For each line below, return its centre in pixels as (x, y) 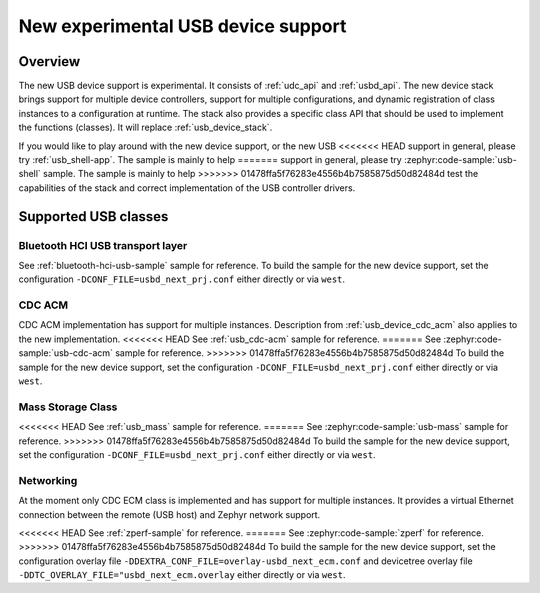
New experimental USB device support (182, 26)
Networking (48, 480)
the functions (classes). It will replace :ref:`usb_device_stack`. (145, 127)
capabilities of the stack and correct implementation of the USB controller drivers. (187, 187)
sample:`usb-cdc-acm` (66, 353)
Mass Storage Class (68, 407)
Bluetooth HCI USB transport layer (103, 245)
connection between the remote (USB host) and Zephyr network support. (169, 514)
